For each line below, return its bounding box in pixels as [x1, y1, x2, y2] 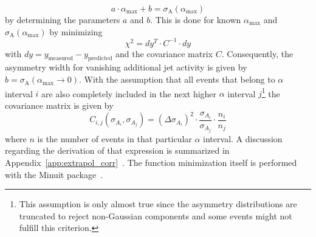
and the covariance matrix [115, 47, 213, 60]
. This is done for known [150, 13, 241, 26]
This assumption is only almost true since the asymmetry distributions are [19, 197, 297, 210]
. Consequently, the [221, 47, 294, 60]
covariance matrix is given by [5, 98, 114, 111]
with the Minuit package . [5, 168, 103, 180]
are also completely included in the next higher [41, 87, 217, 100]
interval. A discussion [203, 132, 283, 145]
